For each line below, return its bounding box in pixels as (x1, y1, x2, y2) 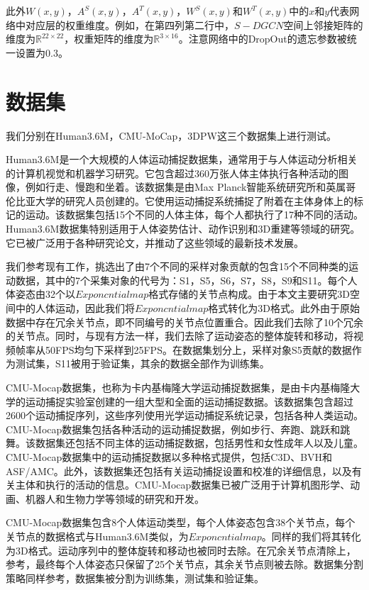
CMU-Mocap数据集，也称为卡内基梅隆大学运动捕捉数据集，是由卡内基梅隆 (6, 380, 351, 394)
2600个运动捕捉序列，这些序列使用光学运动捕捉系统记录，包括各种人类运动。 (6, 408, 363, 423)
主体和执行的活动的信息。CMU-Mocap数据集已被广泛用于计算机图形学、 (15, 477, 351, 492)
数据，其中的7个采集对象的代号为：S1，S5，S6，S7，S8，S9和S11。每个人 (15, 272, 358, 287)
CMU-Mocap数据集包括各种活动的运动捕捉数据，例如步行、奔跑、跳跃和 (6, 421, 341, 436)
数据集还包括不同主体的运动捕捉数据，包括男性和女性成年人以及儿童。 (35, 435, 363, 450)
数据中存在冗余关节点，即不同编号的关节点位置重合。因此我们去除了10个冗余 (6, 314, 363, 329)
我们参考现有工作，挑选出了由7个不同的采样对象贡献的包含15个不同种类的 (6, 259, 348, 274)
